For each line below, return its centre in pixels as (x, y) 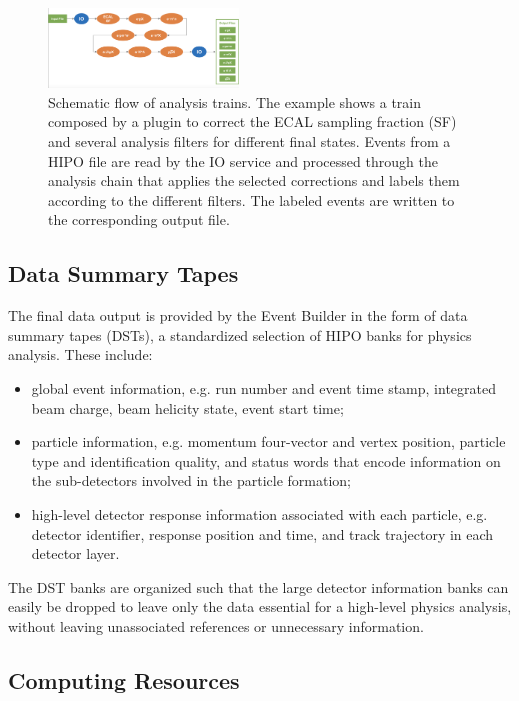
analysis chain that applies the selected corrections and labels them (254, 180)
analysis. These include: (80, 354)
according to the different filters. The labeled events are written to (251, 199)
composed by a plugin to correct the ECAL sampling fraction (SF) (252, 121)
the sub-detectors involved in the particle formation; (191, 480)
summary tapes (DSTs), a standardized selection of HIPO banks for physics (240, 334)
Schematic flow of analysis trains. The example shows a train (234, 101)
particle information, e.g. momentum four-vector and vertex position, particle (268, 441)
